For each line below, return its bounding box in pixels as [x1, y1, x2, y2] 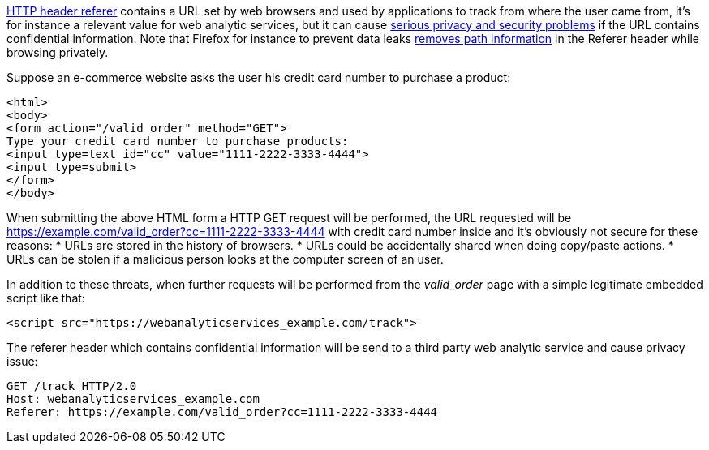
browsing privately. [6, 45, 109, 59]
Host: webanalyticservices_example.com [6, 392, 260, 405]
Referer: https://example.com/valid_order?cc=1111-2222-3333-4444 [6, 405, 438, 418]
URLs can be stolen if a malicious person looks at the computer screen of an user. [6, 252, 444, 266]
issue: [6, 354, 38, 368]
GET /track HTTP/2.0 [6, 379, 137, 392]
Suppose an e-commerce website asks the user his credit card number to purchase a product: [6, 71, 511, 84]
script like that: [6, 291, 85, 305]
